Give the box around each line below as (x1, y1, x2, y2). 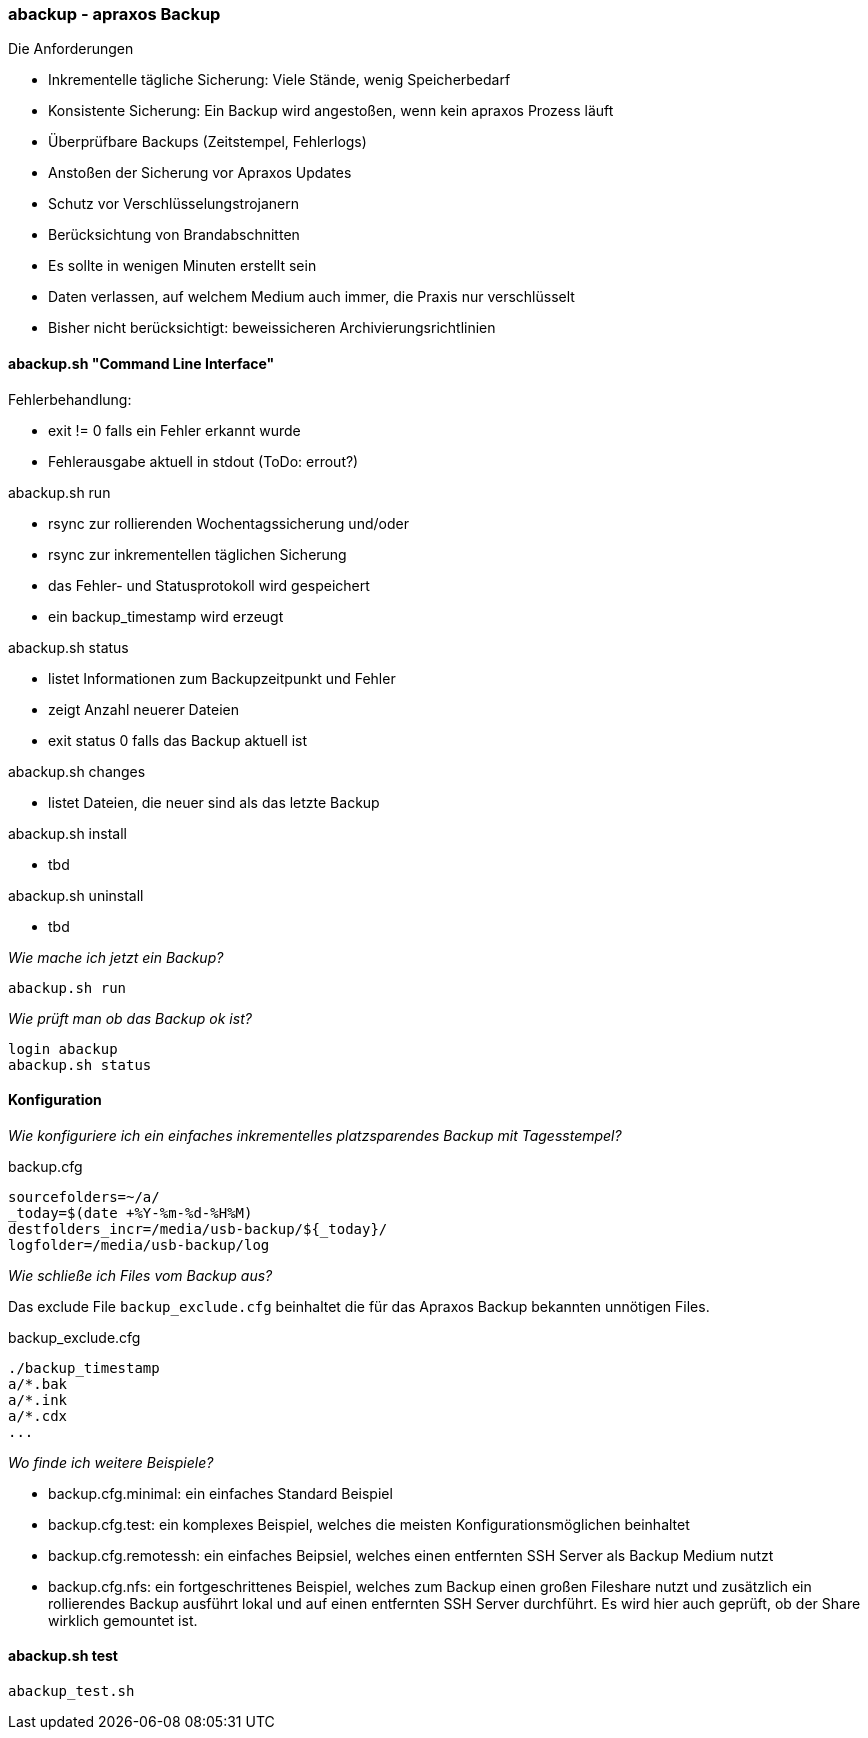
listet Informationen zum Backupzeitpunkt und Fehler (48, 669, 396, 687)
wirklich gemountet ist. (48, 1611, 198, 1629)
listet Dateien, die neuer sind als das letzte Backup (48, 793, 380, 811)
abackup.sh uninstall (8, 886, 144, 904)
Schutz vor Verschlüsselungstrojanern (48, 195, 300, 213)
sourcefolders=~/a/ (8, 1188, 160, 1205)
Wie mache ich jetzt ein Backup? (8, 948, 224, 966)
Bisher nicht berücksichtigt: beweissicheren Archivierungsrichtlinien (48, 319, 496, 337)
